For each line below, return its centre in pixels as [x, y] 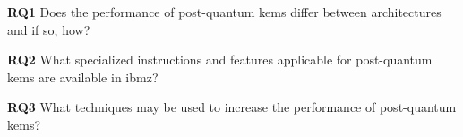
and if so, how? [49, 29]
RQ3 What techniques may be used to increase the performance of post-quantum [232, 107]
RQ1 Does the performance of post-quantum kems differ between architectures [224, 12]
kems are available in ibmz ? [83, 77]
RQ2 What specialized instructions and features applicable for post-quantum [220, 60]
